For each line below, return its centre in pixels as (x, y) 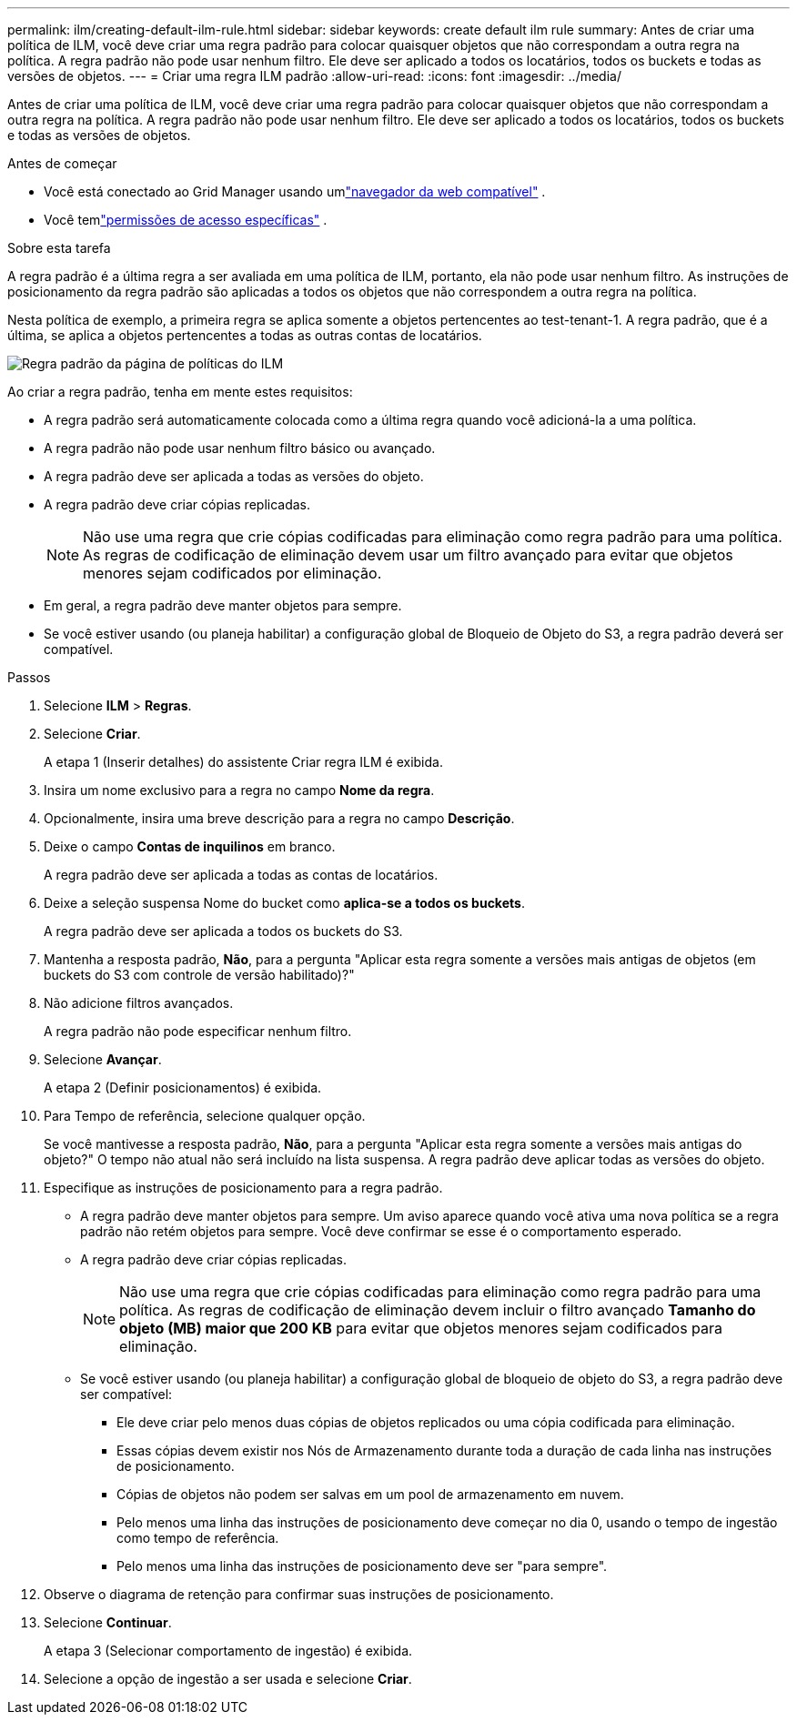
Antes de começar (62, 163)
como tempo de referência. (198, 1538)
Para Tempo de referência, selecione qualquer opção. (205, 1116)
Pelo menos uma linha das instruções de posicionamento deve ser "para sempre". (362, 1566)
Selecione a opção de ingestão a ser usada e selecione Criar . (228, 1679)
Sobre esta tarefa (59, 248)
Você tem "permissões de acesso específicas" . (186, 220)
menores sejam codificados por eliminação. (232, 573)
